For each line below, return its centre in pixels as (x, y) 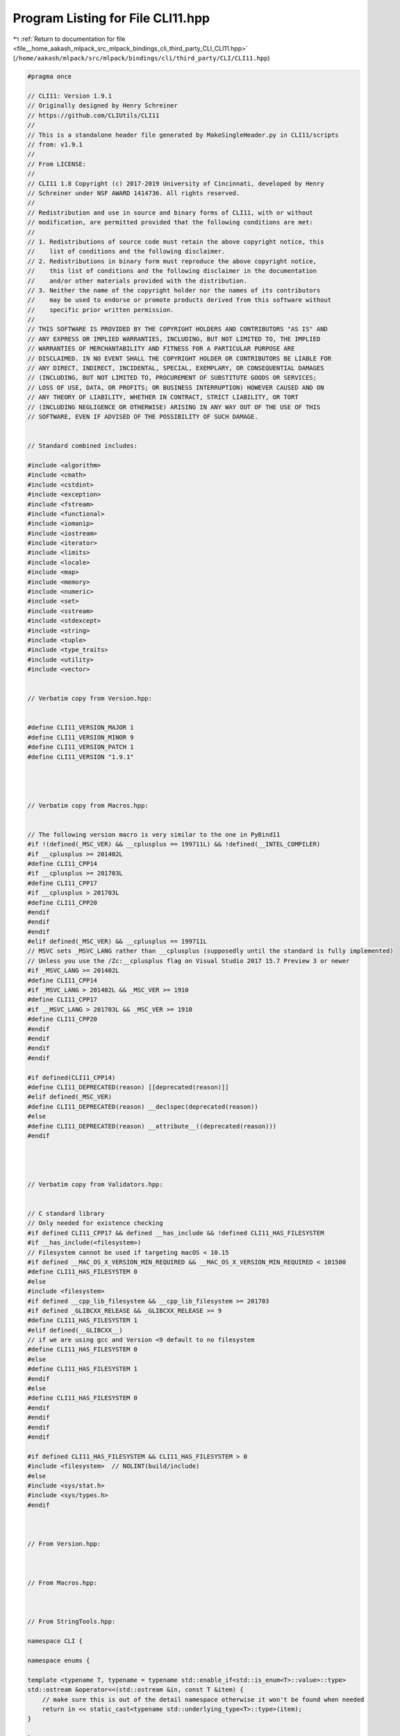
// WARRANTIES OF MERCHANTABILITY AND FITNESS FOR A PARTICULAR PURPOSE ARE (161, 349)
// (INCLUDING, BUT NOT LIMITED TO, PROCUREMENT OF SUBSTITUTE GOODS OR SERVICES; (172, 378)
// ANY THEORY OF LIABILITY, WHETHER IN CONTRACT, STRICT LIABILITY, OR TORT (163, 397)
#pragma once (50, 77)
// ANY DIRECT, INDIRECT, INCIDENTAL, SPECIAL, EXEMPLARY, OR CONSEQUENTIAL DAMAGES (176, 368)
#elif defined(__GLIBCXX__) (75, 1330)
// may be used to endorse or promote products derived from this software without (180, 300)
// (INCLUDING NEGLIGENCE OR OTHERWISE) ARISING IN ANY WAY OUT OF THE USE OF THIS (174, 407)
